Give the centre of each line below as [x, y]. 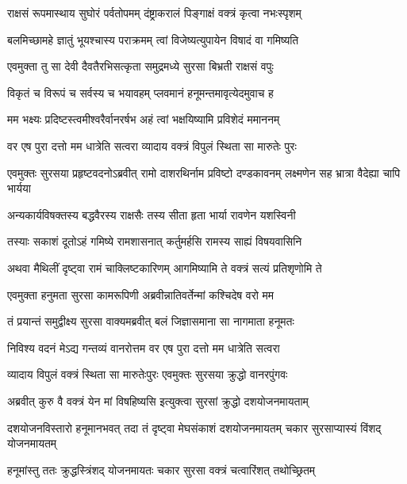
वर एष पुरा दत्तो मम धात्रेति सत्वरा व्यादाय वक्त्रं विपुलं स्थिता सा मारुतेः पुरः [152, 145]
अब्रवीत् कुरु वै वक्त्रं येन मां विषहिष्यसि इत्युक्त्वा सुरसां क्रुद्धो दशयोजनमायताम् [158, 400]
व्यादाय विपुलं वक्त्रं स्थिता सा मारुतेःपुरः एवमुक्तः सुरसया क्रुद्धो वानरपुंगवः [148, 374]
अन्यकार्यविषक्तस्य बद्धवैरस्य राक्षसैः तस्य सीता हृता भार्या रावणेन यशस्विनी [152, 214]
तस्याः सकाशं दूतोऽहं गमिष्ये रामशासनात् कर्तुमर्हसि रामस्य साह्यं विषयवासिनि [155, 241]
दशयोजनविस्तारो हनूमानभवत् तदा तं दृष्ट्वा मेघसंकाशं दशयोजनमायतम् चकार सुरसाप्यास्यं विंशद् [194, 427]
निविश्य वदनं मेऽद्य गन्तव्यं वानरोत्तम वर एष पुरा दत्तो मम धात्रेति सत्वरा [144, 347]
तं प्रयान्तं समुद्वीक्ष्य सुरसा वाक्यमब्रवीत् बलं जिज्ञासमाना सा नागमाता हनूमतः [151, 321]
